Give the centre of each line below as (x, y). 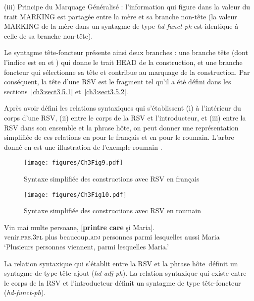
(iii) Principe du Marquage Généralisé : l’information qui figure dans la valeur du (127, 6)
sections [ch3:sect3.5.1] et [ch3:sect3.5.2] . (66, 91)
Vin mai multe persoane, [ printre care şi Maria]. (79, 227)
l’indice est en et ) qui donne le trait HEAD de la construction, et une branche (123, 62)
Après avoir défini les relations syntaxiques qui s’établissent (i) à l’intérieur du (123, 108)
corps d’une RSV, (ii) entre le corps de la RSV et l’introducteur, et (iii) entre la (125, 117)
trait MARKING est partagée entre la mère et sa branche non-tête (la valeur (121, 16)
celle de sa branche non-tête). (49, 35)
